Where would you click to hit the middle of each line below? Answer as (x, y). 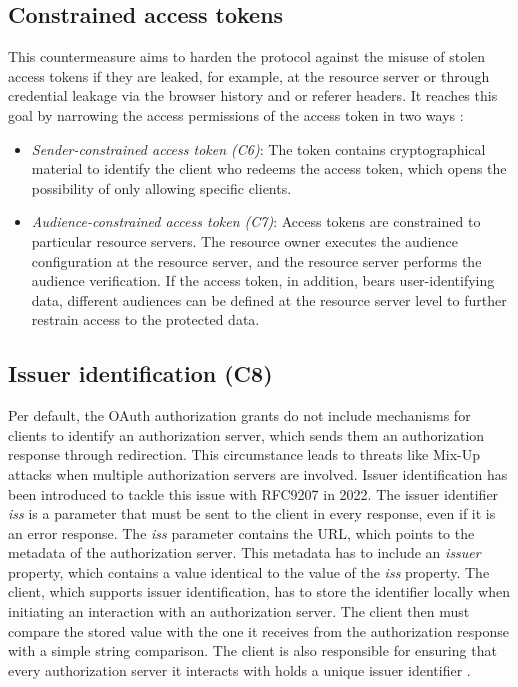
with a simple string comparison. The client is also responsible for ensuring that (252, 650)
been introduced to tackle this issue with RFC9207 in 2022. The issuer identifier (253, 493)
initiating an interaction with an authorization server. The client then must (239, 611)
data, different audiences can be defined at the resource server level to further (269, 299)
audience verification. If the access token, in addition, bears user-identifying (263, 280)
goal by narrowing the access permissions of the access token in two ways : (236, 114)
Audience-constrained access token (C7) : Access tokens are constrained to (256, 221)
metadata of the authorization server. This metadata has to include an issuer (244, 552)
